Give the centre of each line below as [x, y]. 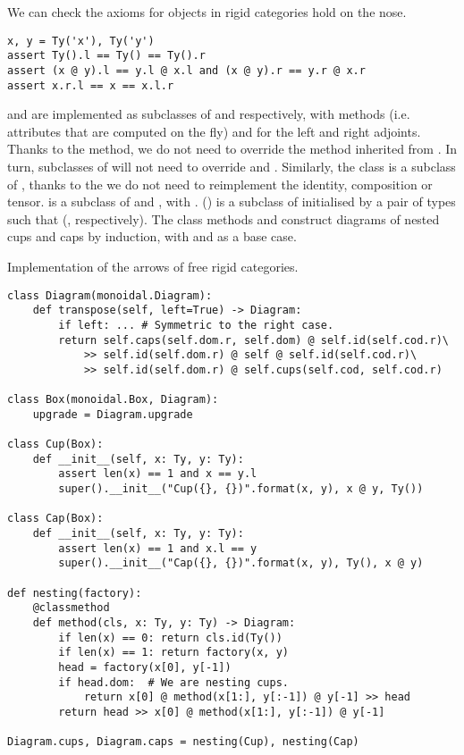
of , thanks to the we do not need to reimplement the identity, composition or [220, 184]
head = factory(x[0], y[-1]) [145, 667]
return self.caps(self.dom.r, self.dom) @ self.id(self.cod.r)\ [253, 340]
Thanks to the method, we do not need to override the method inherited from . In [232, 149]
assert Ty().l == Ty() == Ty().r [106, 56]
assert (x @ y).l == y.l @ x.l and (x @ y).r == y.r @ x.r [186, 70]
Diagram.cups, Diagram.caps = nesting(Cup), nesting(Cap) [183, 742]
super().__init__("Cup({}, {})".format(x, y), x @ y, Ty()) [241, 489]
